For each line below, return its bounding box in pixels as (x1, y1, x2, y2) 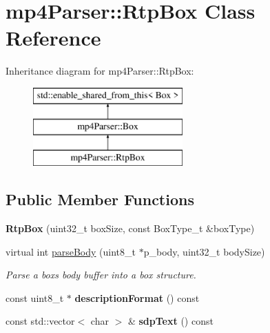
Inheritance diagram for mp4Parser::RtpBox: (6, 64, 194, 78)
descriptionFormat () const (74, 290, 200, 305)
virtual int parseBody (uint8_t (6, 244, 136, 258)
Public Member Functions (6, 189, 194, 210)
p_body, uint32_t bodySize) (143, 244, 265, 258)
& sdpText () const (127, 314, 214, 328)
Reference (6, 23, 101, 52)
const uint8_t (6, 290, 64, 305)
